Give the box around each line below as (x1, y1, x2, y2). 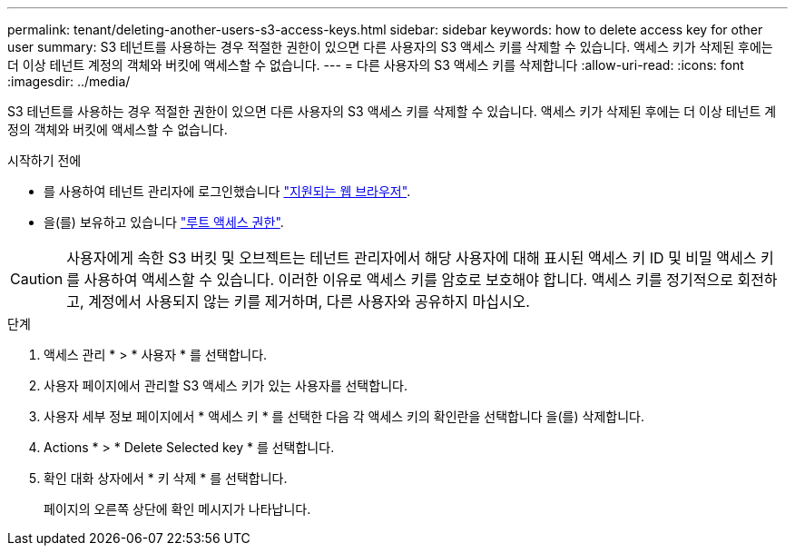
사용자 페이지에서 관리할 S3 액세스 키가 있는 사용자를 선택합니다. (44, 378, 407, 393)
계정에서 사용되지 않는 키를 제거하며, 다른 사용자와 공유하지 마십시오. (88, 292, 530, 311)
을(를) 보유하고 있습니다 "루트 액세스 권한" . (44, 214, 284, 230)
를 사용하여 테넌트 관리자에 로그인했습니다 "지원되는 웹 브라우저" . (44, 183, 411, 199)
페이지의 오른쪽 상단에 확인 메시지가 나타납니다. (44, 501, 311, 517)
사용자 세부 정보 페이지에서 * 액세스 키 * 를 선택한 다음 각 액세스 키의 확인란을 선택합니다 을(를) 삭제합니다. (44, 409, 644, 424)
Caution (10, 270, 64, 288)
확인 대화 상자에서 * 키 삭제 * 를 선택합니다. (44, 470, 288, 486)
